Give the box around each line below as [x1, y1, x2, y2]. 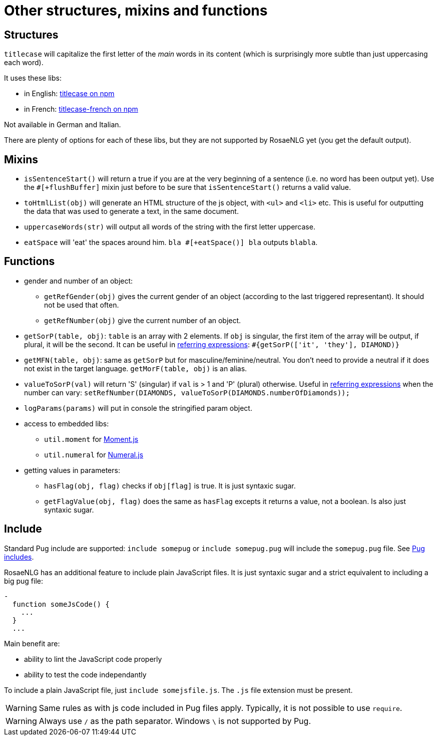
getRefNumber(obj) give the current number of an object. [44, 316, 241, 325]
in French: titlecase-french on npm [24, 105, 138, 114]
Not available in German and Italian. [4, 120, 121, 129]
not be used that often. [44, 300, 119, 309]
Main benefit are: [4, 639, 60, 648]
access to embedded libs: [24, 419, 109, 428]
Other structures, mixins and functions [4, 2, 268, 19]
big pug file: [4, 576, 44, 585]
